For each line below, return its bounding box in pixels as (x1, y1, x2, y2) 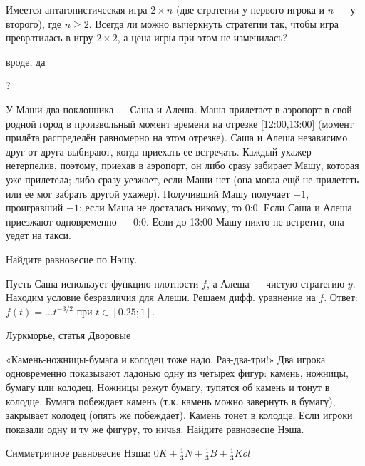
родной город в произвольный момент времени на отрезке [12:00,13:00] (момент (6, 116, 354, 131)
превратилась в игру (6, 30, 93, 45)
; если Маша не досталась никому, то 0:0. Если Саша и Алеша (78, 200, 352, 215)
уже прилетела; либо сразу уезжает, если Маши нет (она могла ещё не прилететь (6, 171, 359, 186)
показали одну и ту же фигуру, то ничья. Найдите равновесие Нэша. (6, 421, 304, 436)
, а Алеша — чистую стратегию (206, 275, 345, 290)
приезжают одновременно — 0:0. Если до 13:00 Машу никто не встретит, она (6, 213, 344, 228)
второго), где (6, 16, 61, 31)
